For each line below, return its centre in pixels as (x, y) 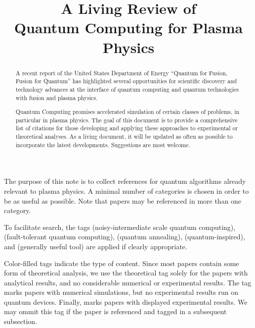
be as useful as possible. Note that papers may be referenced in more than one (123, 200)
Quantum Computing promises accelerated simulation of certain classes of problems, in (127, 112)
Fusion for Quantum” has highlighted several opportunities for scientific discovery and (126, 81)
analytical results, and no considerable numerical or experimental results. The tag (128, 282)
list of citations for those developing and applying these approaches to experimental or (127, 128)
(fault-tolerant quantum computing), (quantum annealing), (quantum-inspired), (125, 237)
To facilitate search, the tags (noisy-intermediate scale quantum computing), (120, 227)
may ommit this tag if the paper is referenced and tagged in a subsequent (115, 311)
